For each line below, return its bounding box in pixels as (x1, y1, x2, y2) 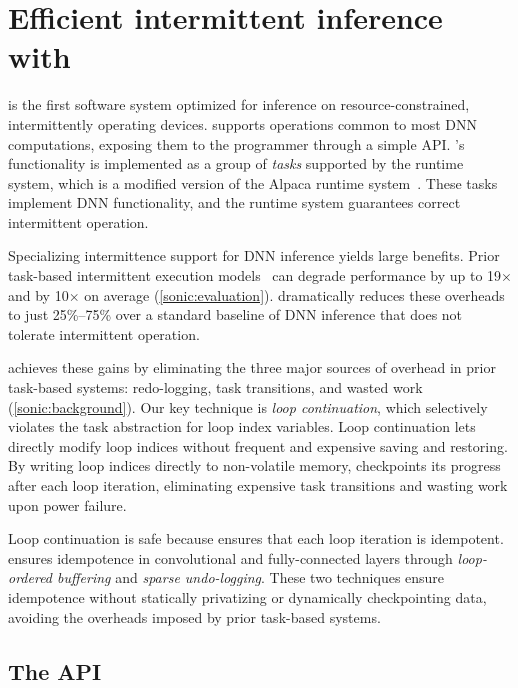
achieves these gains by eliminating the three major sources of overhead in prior (8, 357, 496, 378)
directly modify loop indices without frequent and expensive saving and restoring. (8, 435, 508, 456)
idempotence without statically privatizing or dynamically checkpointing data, (8, 586, 487, 607)
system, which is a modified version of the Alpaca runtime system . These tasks (8, 172, 498, 193)
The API (8, 655, 102, 686)
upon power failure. (8, 494, 127, 515)
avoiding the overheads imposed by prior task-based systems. (8, 606, 381, 627)
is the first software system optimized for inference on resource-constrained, (8, 94, 470, 115)
